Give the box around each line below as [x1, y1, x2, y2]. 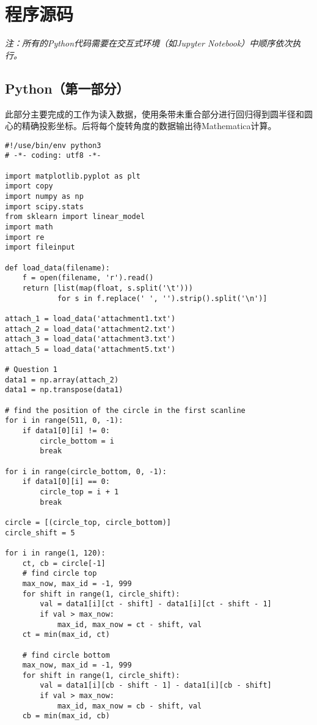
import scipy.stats [5, 202, 84, 211]
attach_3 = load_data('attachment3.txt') [5, 335, 176, 344]
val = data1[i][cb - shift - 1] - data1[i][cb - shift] [40, 681, 272, 690]
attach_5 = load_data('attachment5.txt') [5, 344, 176, 354]
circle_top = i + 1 [40, 488, 119, 497]
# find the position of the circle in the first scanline [5, 406, 246, 415]
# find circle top [22, 569, 97, 578]
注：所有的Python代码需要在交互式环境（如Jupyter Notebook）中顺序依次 [5, 37, 293, 50]
